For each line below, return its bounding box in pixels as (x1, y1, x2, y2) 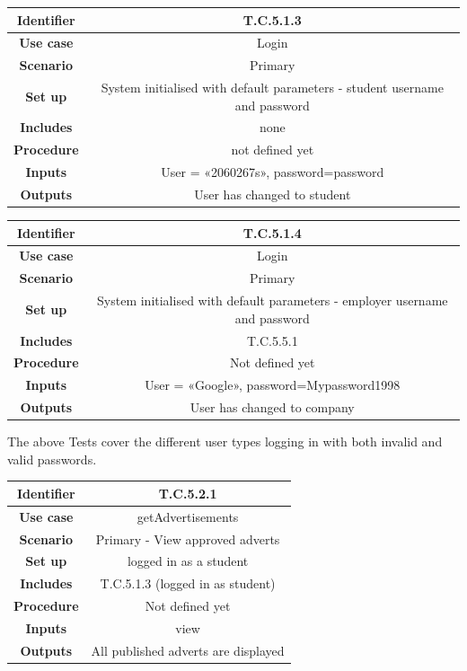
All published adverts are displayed (91, 640, 285, 659)
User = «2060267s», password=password (161, 163, 384, 181)
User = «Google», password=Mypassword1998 (145, 375, 401, 394)
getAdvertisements (137, 507, 239, 525)
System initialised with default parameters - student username (101, 78, 444, 97)
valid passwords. (7, 449, 97, 468)
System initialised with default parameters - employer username (97, 291, 448, 310)
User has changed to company (189, 398, 355, 417)
